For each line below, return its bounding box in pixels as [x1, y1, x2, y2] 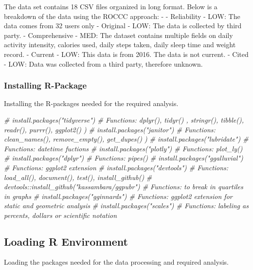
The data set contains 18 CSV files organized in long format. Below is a [4, 1, 217, 11]
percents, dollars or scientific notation [4, 210, 117, 220]
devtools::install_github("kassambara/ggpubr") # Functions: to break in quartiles [4, 181, 243, 192]
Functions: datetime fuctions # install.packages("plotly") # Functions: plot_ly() [4, 143, 243, 153]
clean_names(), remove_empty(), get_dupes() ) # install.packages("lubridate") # [4, 134, 249, 144]
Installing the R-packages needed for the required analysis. [4, 98, 179, 108]
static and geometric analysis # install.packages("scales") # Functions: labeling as [4, 200, 249, 211]
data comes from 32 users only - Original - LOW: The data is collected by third [4, 20, 242, 31]
